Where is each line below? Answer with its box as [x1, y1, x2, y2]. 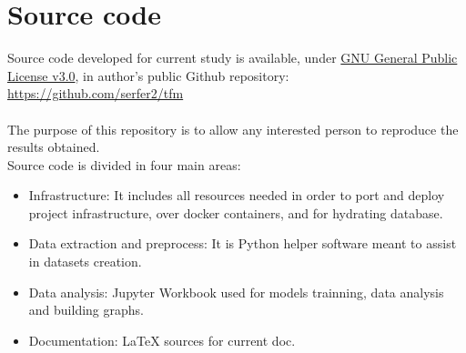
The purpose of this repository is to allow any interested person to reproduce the [7, 119, 459, 138]
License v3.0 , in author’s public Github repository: [7, 66, 289, 85]
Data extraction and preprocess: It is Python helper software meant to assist [28, 234, 457, 253]
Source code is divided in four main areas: [7, 155, 241, 174]
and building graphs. [28, 300, 144, 319]
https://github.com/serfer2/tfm [7, 84, 184, 103]
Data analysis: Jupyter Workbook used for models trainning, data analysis [28, 282, 444, 301]
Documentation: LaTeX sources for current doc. [28, 330, 296, 349]
